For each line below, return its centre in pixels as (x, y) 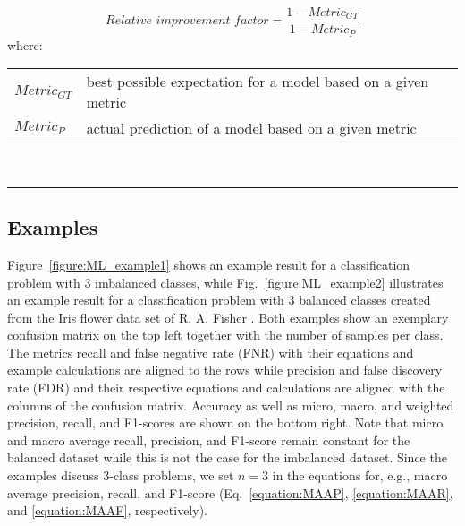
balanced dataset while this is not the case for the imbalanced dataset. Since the (227, 457)
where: (25, 44)
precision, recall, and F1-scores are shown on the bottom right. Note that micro (225, 423)
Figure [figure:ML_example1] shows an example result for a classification (209, 264)
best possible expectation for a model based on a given (258, 82)
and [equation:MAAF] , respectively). (107, 510)
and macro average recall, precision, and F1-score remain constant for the (209, 440)
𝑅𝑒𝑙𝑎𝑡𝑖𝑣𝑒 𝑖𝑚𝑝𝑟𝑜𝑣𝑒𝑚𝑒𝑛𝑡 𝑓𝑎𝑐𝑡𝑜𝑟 (187, 21)
